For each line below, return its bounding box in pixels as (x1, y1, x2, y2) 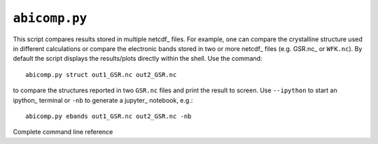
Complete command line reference (13, 128, 113, 136)
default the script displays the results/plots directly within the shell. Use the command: (13, 55, 262, 63)
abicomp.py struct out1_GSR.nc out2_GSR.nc (25, 71, 177, 78)
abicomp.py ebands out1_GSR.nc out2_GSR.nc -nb (25, 112, 192, 120)
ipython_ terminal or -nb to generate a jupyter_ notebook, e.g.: (13, 96, 193, 104)
